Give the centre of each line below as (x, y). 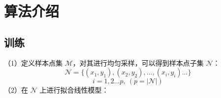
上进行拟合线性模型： (74, 90)
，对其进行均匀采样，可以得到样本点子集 (138, 62)
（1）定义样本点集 (33, 62)
